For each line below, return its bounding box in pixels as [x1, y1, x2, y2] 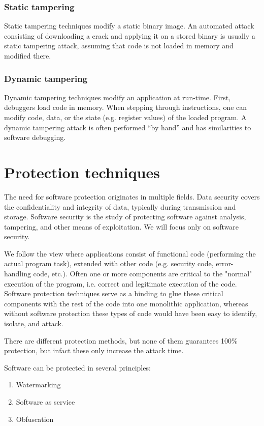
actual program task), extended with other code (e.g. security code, [4, 258, 214, 269]
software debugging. [4, 132, 66, 143]
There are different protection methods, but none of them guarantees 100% [4, 335, 238, 346]
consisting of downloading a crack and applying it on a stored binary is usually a [4, 30, 255, 41]
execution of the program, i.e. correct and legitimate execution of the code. [4, 278, 237, 289]
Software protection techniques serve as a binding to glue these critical [4, 288, 223, 299]
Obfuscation [16, 413, 54, 424]
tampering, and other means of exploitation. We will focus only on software [4, 221, 239, 232]
